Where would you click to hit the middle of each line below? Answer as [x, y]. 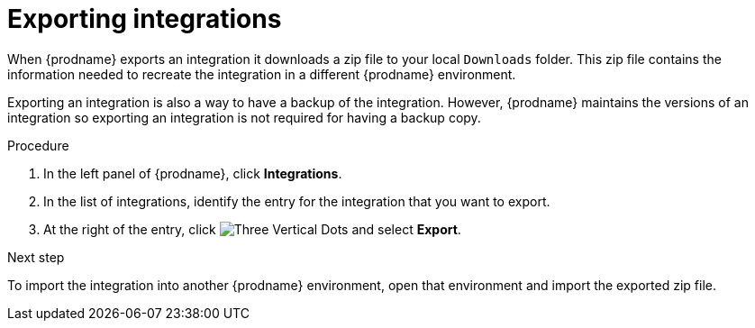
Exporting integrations [145, 19]
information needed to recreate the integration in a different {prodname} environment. [262, 74]
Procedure [38, 145]
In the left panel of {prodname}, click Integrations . [193, 173]
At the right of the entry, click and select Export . [252, 229]
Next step [36, 257]
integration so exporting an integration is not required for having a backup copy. [244, 117]
